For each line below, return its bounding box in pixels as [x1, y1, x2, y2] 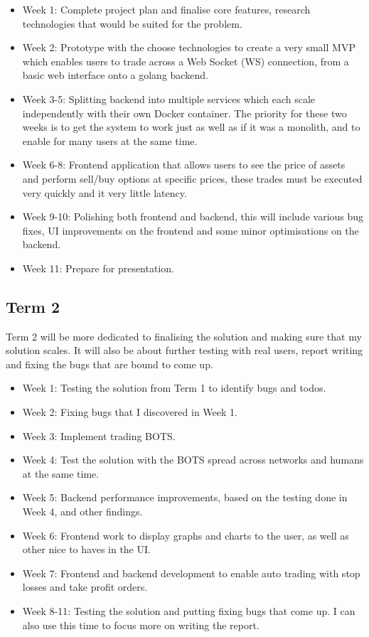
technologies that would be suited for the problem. [22, 16, 242, 31]
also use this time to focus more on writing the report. [22, 617, 260, 632]
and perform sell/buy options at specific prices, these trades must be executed [22, 171, 363, 186]
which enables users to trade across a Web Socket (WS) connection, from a [22, 53, 349, 68]
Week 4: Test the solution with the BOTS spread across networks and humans [22, 452, 364, 467]
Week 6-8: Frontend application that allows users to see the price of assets [22, 157, 346, 172]
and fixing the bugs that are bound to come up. [6, 356, 213, 371]
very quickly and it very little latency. [22, 185, 187, 200]
